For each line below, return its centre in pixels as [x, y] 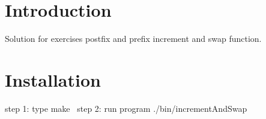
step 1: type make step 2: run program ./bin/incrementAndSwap [126, 108]
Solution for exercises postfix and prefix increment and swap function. [133, 39]
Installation [53, 79]
